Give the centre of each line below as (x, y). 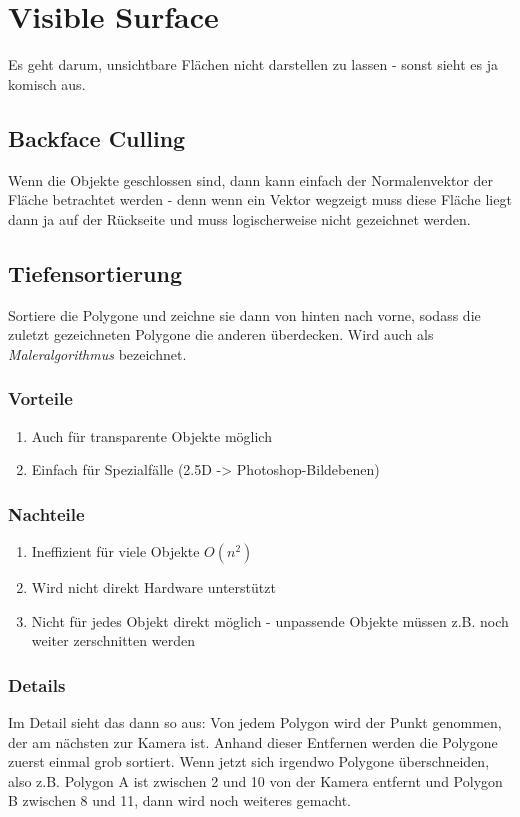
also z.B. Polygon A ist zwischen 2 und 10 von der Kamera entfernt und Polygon (255, 780)
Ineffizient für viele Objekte (115, 550)
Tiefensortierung (95, 272)
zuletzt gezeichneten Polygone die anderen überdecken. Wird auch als (221, 334)
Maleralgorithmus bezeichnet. (97, 353)
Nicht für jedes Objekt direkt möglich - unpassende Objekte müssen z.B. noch (270, 620)
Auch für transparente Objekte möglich (151, 435)
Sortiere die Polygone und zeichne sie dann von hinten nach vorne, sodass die (244, 314)
